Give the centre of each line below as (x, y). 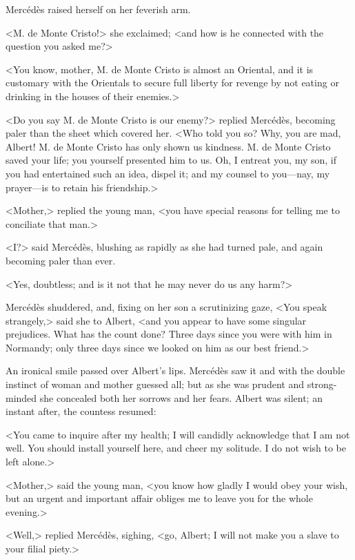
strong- (322, 384)
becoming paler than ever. (61, 260)
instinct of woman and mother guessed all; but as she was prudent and (155, 384)
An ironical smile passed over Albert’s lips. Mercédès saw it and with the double (175, 370)
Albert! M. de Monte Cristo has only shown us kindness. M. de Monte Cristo (168, 146)
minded (21, 397)
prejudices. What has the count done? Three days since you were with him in (169, 334)
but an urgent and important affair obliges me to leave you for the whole (159, 498)
